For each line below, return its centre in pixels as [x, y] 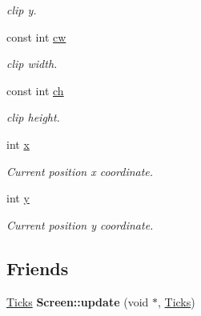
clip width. [32, 64]
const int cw [36, 36]
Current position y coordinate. [80, 224]
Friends [38, 268]
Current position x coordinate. [80, 171]
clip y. [22, 10]
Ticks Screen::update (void [78, 301]
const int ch [35, 90]
